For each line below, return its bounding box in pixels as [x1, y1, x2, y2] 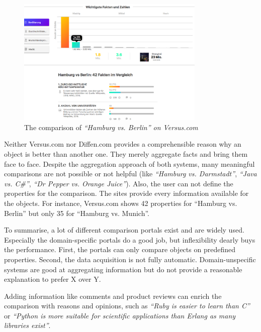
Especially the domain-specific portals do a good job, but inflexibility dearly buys [4, 234, 255, 245]
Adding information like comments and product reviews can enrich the [4, 290, 222, 301]
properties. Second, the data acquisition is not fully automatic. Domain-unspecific [4, 254, 256, 264]
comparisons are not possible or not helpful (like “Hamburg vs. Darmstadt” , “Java [4, 168, 257, 179]
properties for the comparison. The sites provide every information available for [4, 188, 249, 198]
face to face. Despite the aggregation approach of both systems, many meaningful [4, 158, 255, 169]
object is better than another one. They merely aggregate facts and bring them [4, 148, 248, 159]
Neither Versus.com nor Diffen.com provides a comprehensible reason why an [4, 139, 241, 149]
